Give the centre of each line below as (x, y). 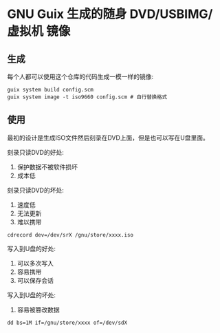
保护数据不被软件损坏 (47, 166)
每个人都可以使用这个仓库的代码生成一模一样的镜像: (80, 77)
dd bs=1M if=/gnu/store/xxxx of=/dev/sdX (67, 323)
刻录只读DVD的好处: (35, 152)
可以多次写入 (35, 263)
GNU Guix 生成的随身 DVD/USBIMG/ (110, 14)
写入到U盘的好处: (32, 248)
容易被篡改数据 (38, 310)
